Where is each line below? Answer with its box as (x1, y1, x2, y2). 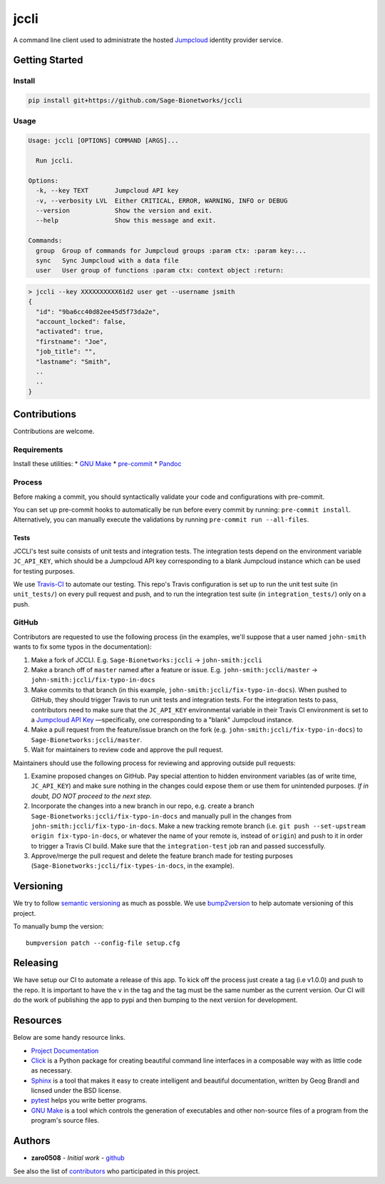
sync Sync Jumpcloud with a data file (36, 256, 179, 264)
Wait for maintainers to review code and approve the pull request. (31, 746, 224, 754)
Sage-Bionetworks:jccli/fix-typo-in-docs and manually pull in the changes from (31, 811, 292, 820)
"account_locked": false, (36, 318, 126, 326)
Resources (13, 1014, 62, 1027)
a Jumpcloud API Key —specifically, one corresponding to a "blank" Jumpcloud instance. (31, 715, 294, 724)
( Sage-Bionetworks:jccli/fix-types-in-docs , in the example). (31, 861, 235, 870)
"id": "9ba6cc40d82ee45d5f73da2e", (36, 308, 160, 315)
